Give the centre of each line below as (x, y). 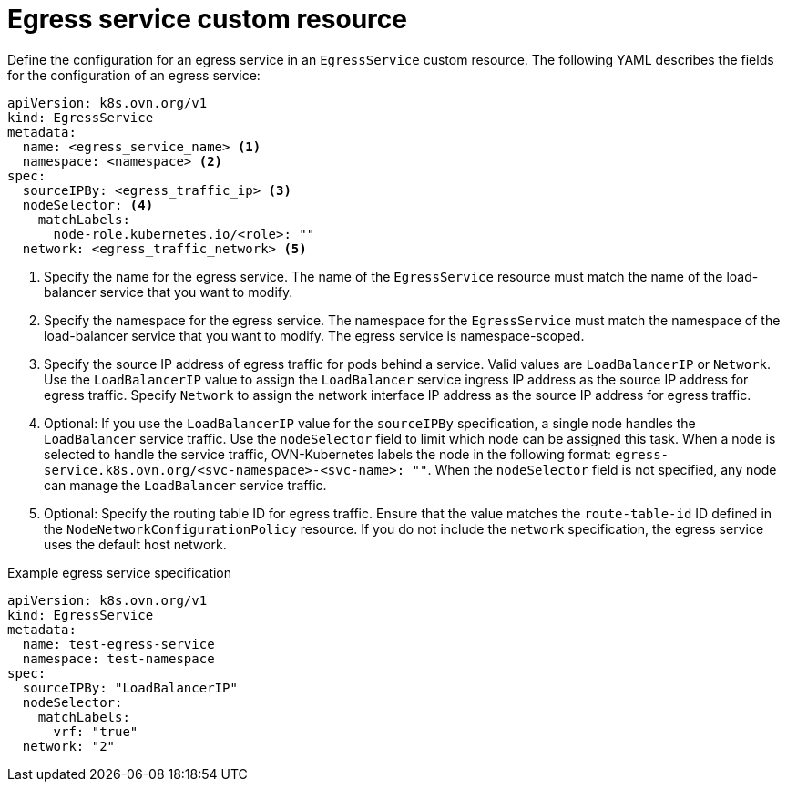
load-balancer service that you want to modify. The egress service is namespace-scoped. (314, 335)
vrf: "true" (96, 731)
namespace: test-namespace (118, 658)
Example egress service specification (120, 572)
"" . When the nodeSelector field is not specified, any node (594, 469)
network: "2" (69, 746)
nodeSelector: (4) (88, 205)
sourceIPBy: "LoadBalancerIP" (130, 687)
